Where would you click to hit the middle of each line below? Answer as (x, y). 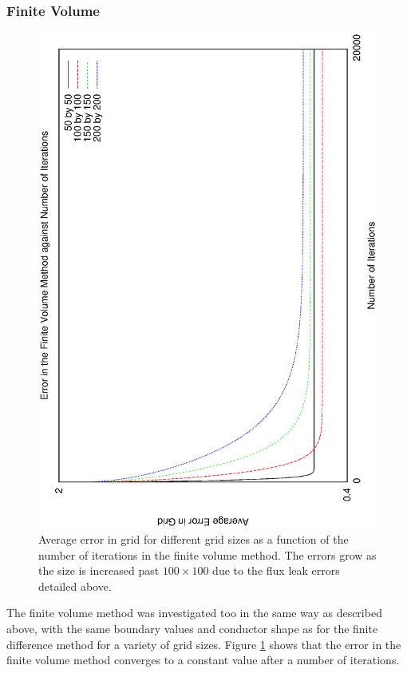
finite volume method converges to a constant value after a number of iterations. (203, 660)
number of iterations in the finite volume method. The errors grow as (207, 554)
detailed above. (75, 586)
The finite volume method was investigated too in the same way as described (194, 613)
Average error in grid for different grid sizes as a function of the (194, 539)
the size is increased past (99, 570)
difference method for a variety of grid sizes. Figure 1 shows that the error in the (204, 644)
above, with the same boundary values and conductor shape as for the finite (192, 629)
